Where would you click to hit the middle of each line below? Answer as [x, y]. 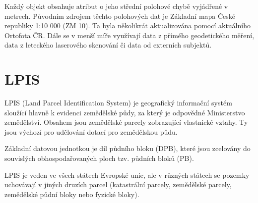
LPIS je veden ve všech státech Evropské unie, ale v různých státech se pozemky [127, 175]
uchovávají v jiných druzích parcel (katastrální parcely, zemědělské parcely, [118, 184]
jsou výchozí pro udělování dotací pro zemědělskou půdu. [91, 131]
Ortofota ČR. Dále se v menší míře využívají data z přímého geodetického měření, [129, 35]
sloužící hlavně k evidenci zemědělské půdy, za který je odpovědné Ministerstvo [125, 112]
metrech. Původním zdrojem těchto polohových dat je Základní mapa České [120, 16]
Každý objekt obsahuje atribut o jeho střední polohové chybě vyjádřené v [116, 6]
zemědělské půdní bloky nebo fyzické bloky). [72, 194]
